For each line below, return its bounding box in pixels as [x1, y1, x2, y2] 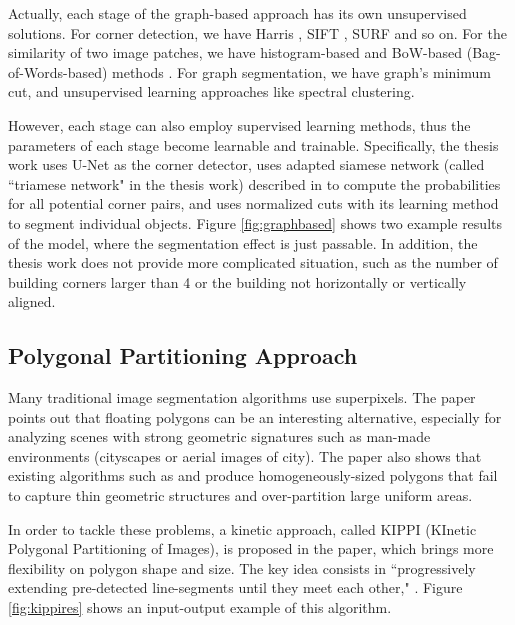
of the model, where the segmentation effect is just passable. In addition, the [8, 232, 478, 253]
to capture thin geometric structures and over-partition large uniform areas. [8, 485, 473, 506]
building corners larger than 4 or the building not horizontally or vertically [8, 271, 467, 292]
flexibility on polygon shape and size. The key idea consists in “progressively [8, 557, 476, 578]
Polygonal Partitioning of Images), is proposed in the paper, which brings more [8, 538, 494, 559]
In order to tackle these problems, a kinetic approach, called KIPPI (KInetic [8, 518, 477, 539]
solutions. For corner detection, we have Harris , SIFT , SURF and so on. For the [8, 22, 507, 43]
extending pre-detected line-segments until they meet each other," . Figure [8, 577, 463, 598]
